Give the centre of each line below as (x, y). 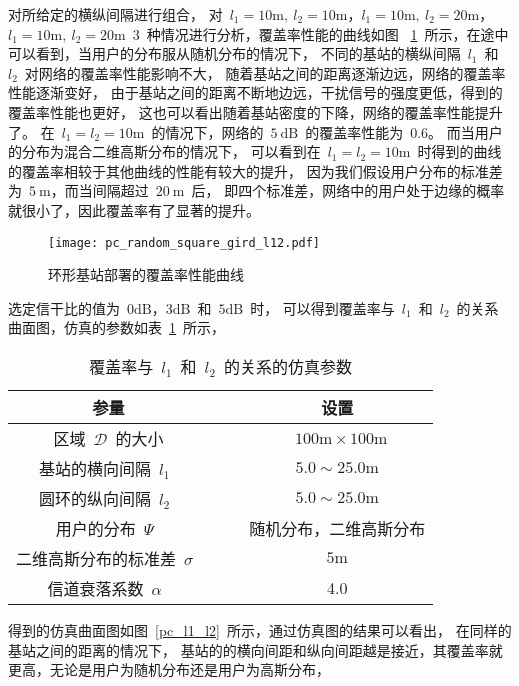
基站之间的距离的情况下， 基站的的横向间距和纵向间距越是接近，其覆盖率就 (255, 649)
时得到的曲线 (459, 151)
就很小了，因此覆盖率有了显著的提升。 (134, 209)
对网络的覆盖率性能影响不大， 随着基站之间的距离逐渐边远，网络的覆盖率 (265, 72)
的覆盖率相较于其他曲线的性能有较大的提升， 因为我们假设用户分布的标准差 (255, 170)
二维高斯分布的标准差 (96, 558)
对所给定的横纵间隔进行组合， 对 (115, 14)
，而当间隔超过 (99, 190)
